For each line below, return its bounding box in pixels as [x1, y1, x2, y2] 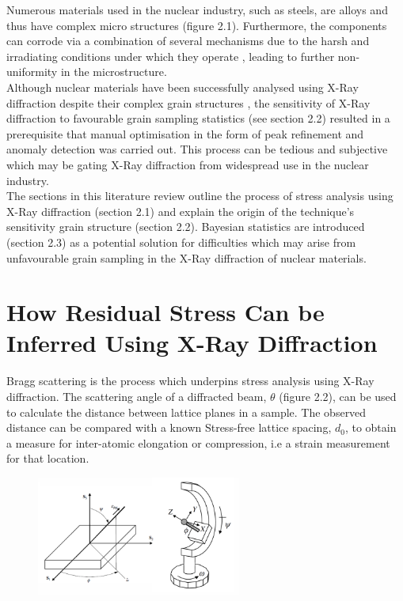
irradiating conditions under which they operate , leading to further [6, 47, 335, 64]
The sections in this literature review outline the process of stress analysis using [6, 187, 393, 204]
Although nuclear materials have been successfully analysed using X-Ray [6, 78, 359, 95]
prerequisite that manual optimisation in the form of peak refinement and [6, 125, 364, 142]
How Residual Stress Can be [6, 296, 325, 328]
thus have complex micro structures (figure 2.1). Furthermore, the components [6, 17, 387, 33]
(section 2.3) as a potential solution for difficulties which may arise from [6, 233, 356, 250]
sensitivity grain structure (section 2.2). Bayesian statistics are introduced [6, 218, 365, 235]
